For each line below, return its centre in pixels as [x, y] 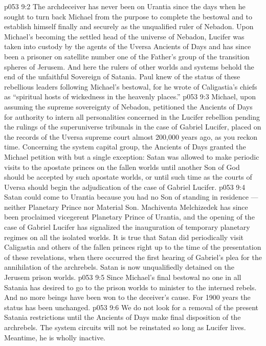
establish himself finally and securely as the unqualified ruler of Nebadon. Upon [129, 26]
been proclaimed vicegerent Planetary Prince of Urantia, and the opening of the [129, 217]
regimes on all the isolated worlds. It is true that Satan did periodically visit [124, 237]
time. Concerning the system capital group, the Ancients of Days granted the [125, 147]
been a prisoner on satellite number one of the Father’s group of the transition [127, 56]
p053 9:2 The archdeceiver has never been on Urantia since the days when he [125, 6]
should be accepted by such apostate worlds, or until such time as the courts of [128, 177]
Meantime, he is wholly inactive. [55, 337]
